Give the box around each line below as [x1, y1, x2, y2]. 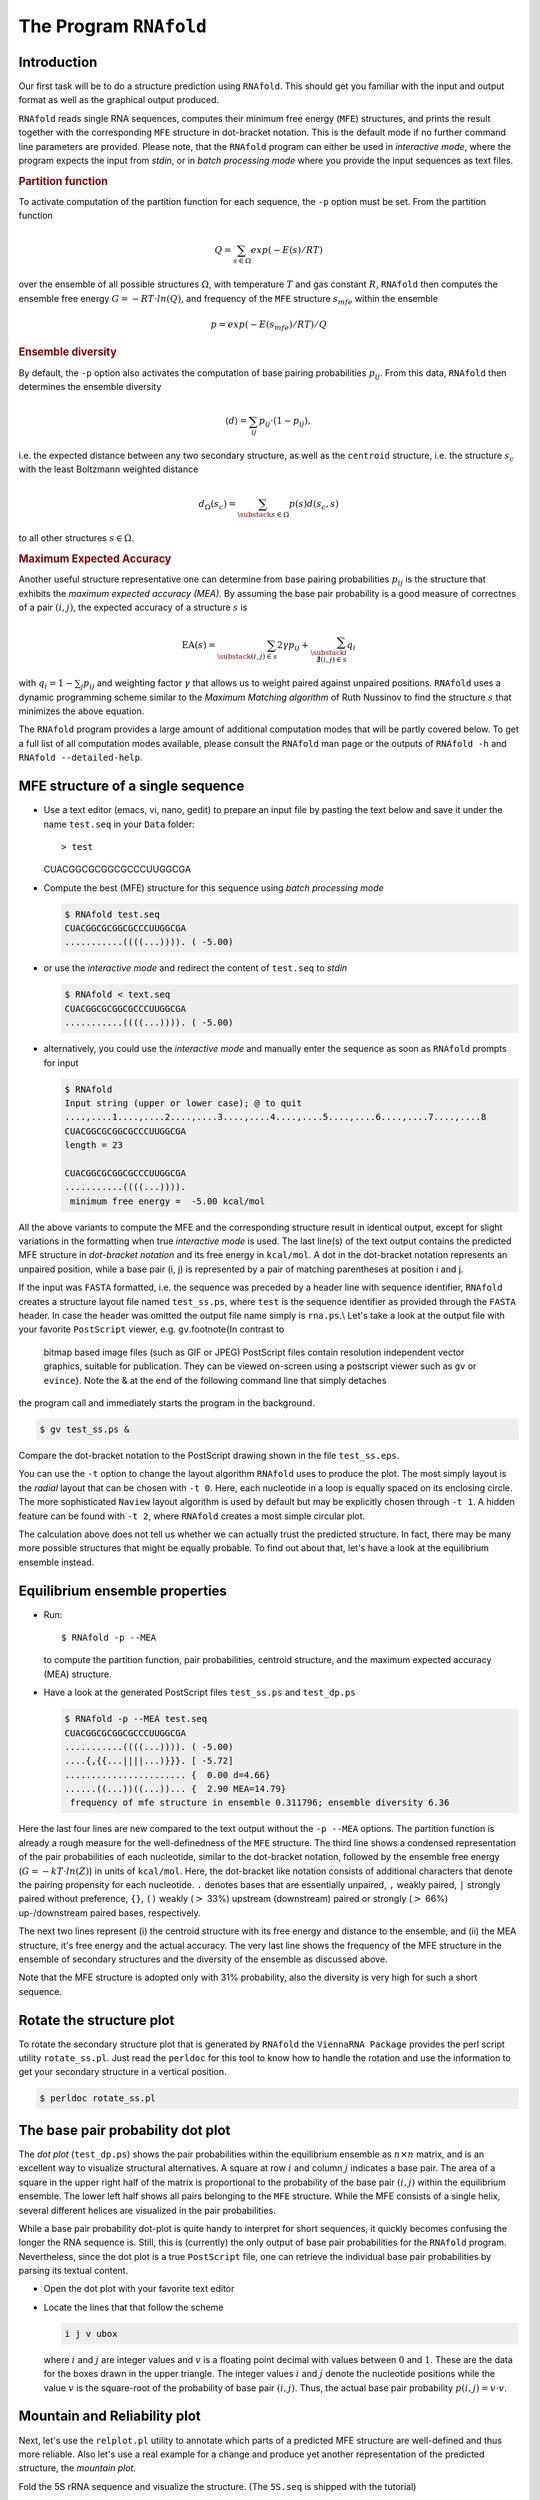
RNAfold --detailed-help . [18, 751, 143, 764]
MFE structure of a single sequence [18, 778, 245, 795]
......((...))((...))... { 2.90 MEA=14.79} [64, 1783, 287, 1795]
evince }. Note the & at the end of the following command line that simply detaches [43, 1374, 387, 1386]
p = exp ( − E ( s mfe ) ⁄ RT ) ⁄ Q [210, 318, 327, 332]
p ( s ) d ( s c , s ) [288, 498, 339, 512]
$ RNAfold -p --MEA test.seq [64, 1713, 208, 1725]
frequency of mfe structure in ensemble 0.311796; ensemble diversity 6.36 [70, 1797, 450, 1809]
